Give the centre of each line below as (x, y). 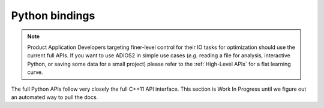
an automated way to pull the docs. (55, 97)
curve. (35, 72)
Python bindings (53, 16)
